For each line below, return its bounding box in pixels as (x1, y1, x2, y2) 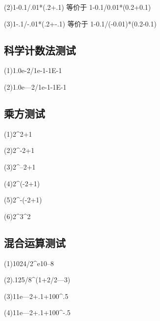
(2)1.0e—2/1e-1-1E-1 (4, 81, 67, 92)
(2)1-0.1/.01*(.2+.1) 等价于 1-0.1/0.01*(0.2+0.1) (4, 2, 151, 12)
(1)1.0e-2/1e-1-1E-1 (4, 65, 62, 75)
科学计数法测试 (4, 42, 76, 57)
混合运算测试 (4, 235, 66, 250)
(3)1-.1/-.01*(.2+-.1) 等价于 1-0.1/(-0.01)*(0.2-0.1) (4, 18, 157, 28)
